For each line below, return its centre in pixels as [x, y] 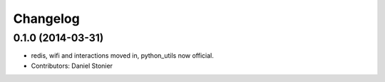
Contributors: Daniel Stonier [72, 66]
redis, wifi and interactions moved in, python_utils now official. [122, 56]
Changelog [46, 19]
